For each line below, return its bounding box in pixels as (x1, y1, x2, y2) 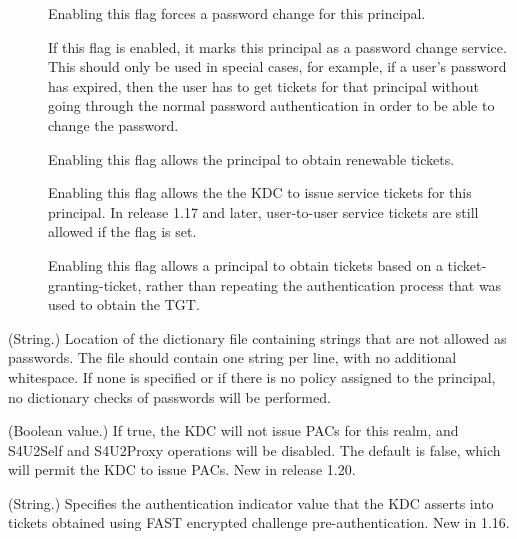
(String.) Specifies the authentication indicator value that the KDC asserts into (8, 492, 494, 513)
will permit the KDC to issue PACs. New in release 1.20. (8, 459, 356, 480)
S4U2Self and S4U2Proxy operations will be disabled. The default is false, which (8, 439, 501, 460)
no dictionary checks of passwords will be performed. (8, 386, 331, 407)
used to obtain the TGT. (48, 294, 200, 315)
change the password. (48, 114, 179, 135)
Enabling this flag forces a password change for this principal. (48, 3, 426, 23)
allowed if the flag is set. (48, 221, 197, 242)
